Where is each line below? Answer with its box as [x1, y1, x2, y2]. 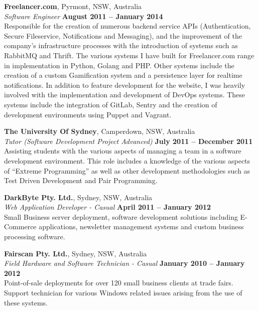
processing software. [4, 231, 65, 242]
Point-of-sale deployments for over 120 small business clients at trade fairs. [4, 277, 233, 288]
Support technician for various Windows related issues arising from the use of [4, 287, 242, 298]
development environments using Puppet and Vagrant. [4, 109, 172, 119]
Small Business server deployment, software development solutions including [4, 211, 238, 222]
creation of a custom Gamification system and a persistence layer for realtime [4, 70, 242, 80]
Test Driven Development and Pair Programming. [4, 175, 158, 186]
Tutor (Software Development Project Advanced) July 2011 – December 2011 [4, 135, 253, 146]
